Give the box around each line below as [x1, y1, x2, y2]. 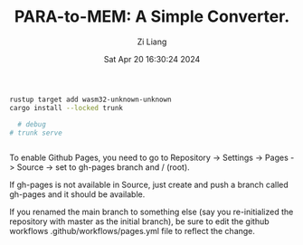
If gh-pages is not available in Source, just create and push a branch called [9, 179, 289, 191]
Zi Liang [137, 36, 167, 47]
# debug [17, 119, 47, 128]
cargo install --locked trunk [9, 103, 124, 112]
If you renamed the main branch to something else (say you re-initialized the [9, 206, 294, 218]
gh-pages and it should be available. [9, 189, 146, 200]
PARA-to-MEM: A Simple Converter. [14, 6, 290, 27]
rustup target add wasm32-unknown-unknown [9, 95, 172, 104]
